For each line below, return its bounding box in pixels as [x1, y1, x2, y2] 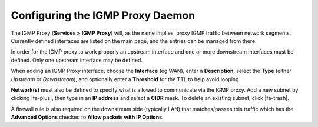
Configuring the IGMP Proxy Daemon [11, 9, 196, 22]
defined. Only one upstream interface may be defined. [11, 56, 143, 63]
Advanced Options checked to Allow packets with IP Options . [11, 113, 164, 121]
